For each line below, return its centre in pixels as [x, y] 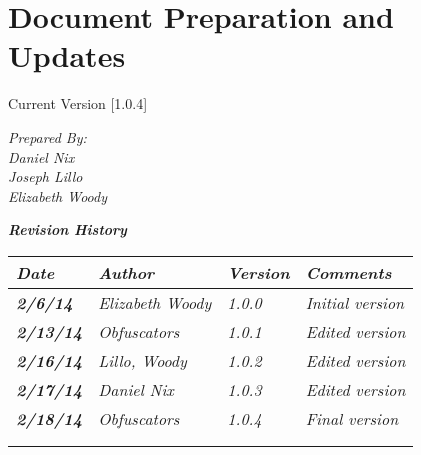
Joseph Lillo [45, 176]
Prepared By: [47, 136]
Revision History [67, 229]
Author [126, 272]
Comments [348, 272]
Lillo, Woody [142, 360]
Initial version [355, 302]
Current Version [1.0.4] [78, 103]
